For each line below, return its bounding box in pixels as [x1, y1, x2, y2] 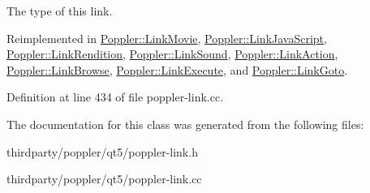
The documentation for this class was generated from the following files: [6, 115, 364, 132]
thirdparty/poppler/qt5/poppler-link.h [6, 143, 198, 160]
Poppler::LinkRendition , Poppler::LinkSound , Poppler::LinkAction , [6, 45, 338, 62]
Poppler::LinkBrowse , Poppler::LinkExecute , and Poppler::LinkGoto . [6, 61, 348, 78]
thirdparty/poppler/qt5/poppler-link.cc [6, 170, 202, 187]
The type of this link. [6, 2, 113, 19]
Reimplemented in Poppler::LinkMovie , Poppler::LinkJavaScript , [6, 29, 327, 46]
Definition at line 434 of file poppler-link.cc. [6, 88, 224, 105]
